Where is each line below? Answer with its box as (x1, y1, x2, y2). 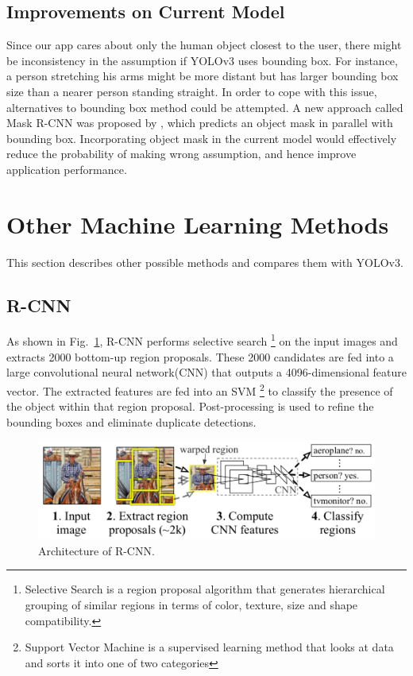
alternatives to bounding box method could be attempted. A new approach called (6, 99, 403, 115)
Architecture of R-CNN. (38, 542, 155, 558)
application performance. (6, 160, 127, 177)
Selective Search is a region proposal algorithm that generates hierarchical (25, 581, 385, 597)
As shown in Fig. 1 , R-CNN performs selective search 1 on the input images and (6, 330, 398, 350)
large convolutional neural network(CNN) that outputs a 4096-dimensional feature (6, 364, 407, 380)
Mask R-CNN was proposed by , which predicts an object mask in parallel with (6, 114, 393, 131)
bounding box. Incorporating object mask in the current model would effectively (6, 129, 397, 146)
